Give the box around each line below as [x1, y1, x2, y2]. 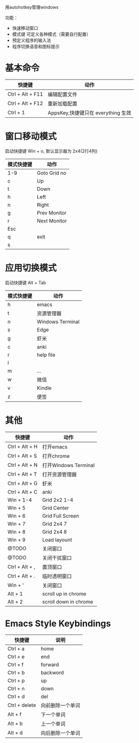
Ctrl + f [7, 661, 23, 668]
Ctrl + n [7, 685, 25, 692]
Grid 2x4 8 [42, 528, 67, 535]
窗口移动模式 [5, 131, 57, 142]
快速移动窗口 [12, 25, 38, 31]
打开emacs [42, 443, 68, 450]
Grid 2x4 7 [42, 520, 67, 527]
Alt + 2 [7, 598, 23, 605]
